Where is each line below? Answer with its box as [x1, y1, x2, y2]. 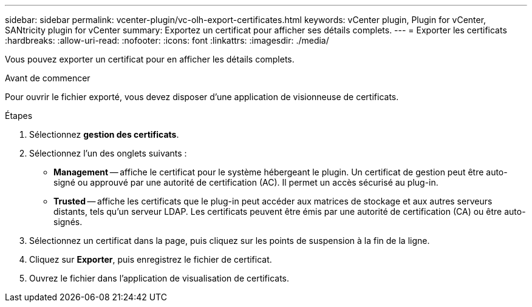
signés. [53, 217, 83, 227]
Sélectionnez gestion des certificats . [29, 129, 179, 140]
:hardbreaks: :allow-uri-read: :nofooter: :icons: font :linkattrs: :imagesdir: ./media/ [5, 35, 329, 46]
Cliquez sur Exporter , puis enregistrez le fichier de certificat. [29, 254, 272, 265]
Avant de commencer [5, 73, 90, 83]
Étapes [5, 110, 33, 121]
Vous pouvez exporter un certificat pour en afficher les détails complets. [5, 54, 295, 64]
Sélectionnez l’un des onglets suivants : [29, 148, 187, 158]
